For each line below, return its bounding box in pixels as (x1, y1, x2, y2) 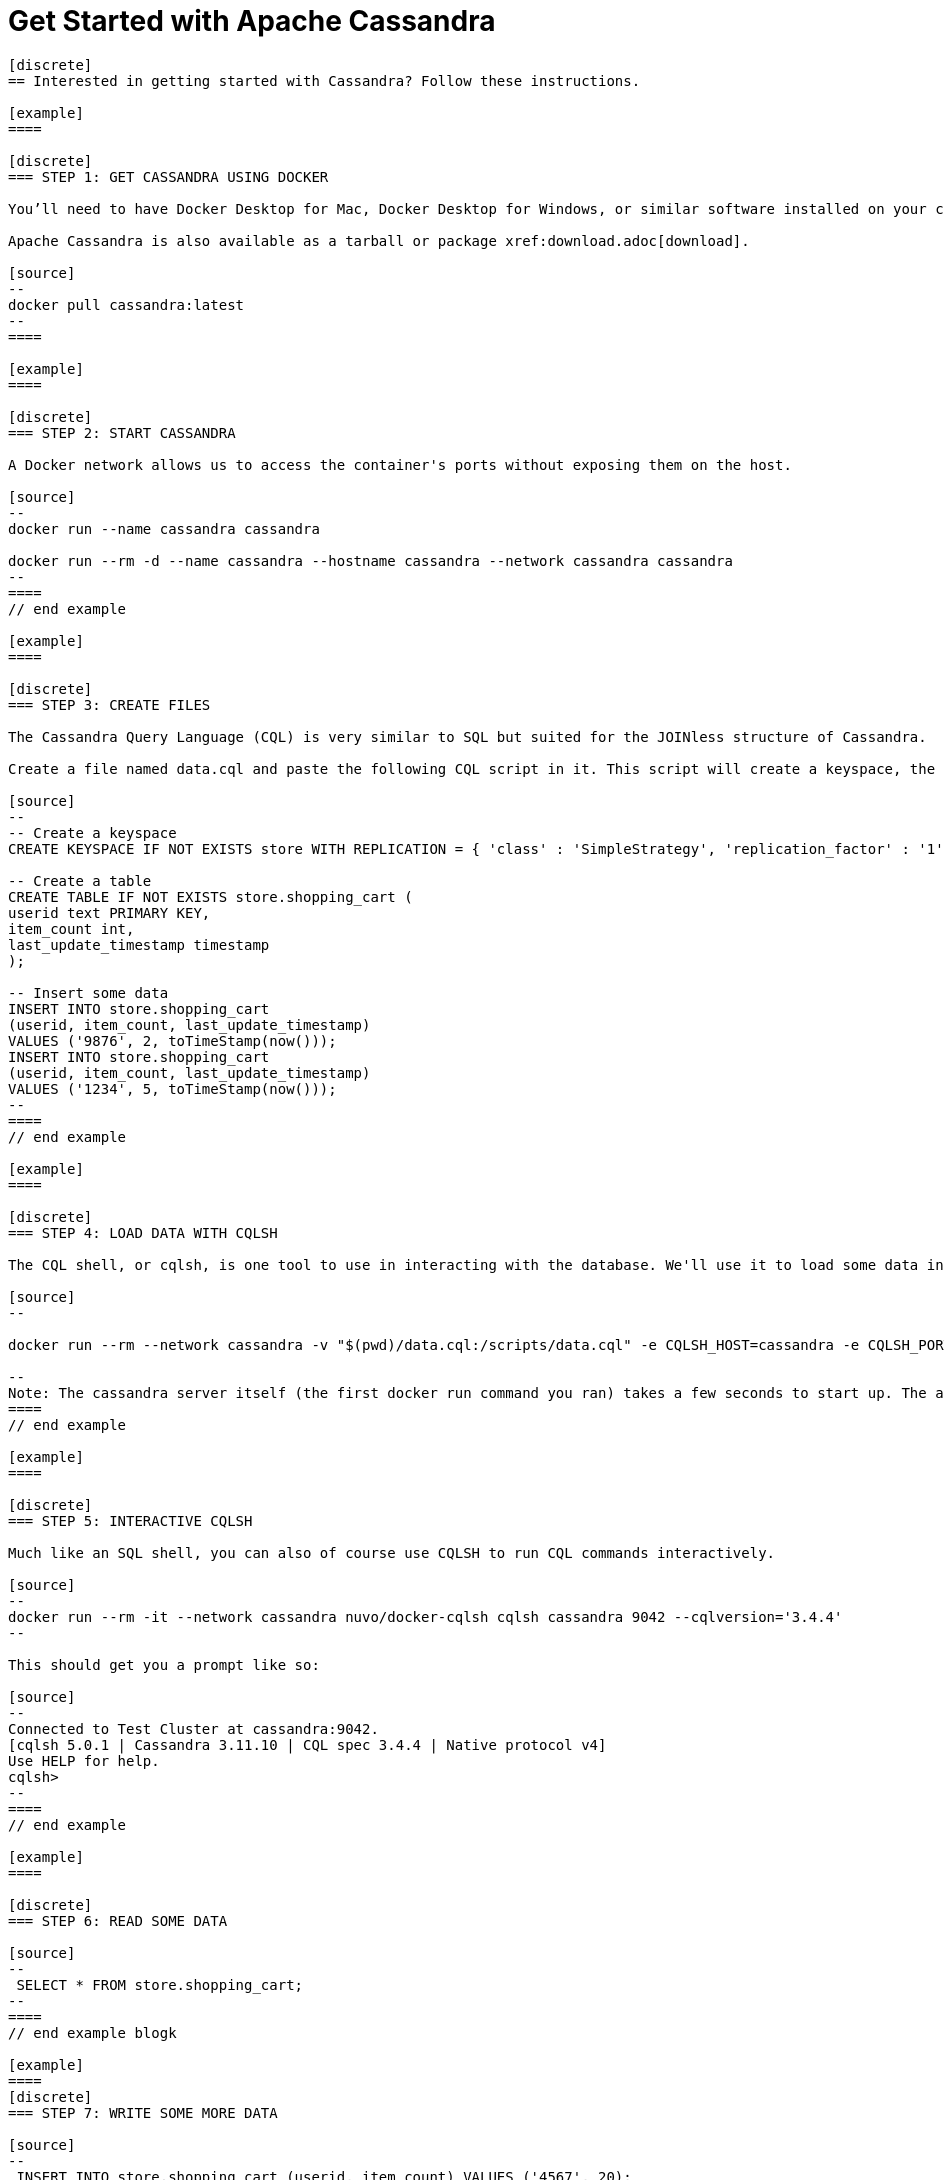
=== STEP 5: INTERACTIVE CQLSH (8, 1512, 253, 1529)
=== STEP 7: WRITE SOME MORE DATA (8, 2104, 278, 2121)
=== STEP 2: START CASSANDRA (8, 424, 236, 441)
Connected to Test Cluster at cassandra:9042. (8, 1720, 379, 1737)
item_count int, (8, 920, 135, 937)
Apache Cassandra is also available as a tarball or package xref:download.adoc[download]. (8, 232, 750, 249)
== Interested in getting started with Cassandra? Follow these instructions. (8, 72, 641, 89)
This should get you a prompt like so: (8, 1656, 320, 1673)
